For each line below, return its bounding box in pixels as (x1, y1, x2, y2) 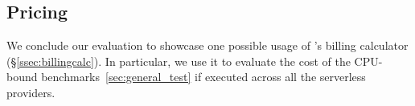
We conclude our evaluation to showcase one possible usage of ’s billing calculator (6, 37, 409, 54)
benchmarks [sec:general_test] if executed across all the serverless (41, 68, 366, 85)
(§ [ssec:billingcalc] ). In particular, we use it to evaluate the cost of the (6, 52, 351, 69)
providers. (6, 84, 55, 100)
